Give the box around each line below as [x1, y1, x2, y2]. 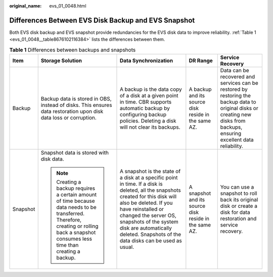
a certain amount [56, 191, 97, 198]
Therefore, [56, 216, 82, 224]
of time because [56, 197, 96, 204]
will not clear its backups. [119, 124, 180, 131]
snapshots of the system [119, 218, 179, 226]
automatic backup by [119, 105, 170, 112]
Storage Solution [40, 57, 82, 64]
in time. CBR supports [119, 98, 172, 105]
